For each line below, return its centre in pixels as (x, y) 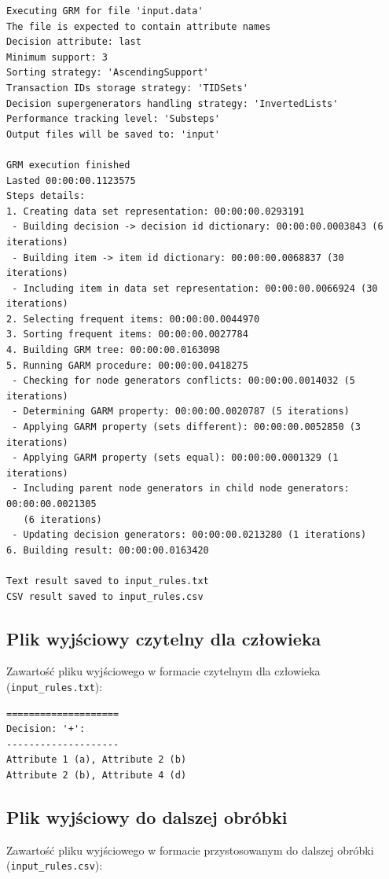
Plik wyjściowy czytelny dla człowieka (164, 638)
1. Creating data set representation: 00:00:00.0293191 (156, 211)
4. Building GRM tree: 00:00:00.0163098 (114, 350)
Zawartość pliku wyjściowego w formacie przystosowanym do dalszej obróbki (190, 850)
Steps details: (46, 196)
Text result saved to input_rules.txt (108, 581)
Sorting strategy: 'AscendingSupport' (108, 73)
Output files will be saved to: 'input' (114, 134)
